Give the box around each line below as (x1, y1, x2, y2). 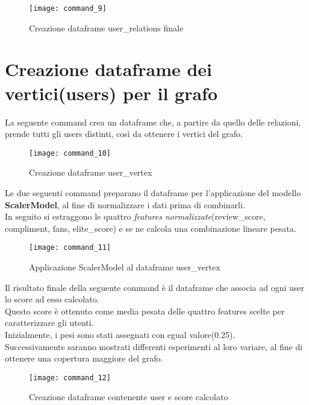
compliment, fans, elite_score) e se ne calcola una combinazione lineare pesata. (5, 222, 296, 234)
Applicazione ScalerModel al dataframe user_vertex (29, 261, 220, 273)
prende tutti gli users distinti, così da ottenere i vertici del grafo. (5, 127, 243, 140)
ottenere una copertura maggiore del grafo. (5, 352, 163, 365)
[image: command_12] (29, 373, 111, 382)
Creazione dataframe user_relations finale (29, 21, 184, 34)
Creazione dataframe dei (5, 57, 213, 81)
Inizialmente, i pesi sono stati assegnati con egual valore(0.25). (5, 328, 236, 340)
